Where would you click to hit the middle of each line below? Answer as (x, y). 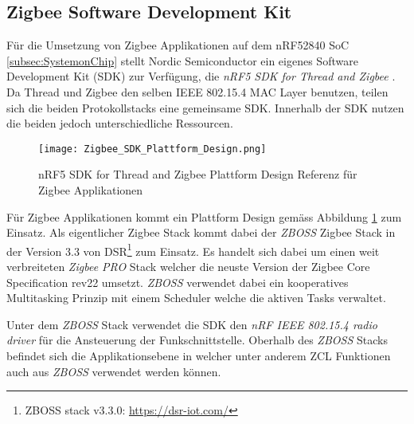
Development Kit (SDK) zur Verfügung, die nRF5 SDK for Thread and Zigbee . (201, 76)
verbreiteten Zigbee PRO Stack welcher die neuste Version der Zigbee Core (188, 267)
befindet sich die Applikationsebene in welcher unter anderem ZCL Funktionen (199, 356)
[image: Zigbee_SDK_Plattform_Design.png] (152, 149)
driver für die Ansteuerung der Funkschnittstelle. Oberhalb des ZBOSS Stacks (197, 340)
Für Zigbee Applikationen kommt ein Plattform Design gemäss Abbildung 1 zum (204, 216)
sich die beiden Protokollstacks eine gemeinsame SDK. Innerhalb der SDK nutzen (205, 107)
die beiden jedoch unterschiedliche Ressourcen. (120, 123)
